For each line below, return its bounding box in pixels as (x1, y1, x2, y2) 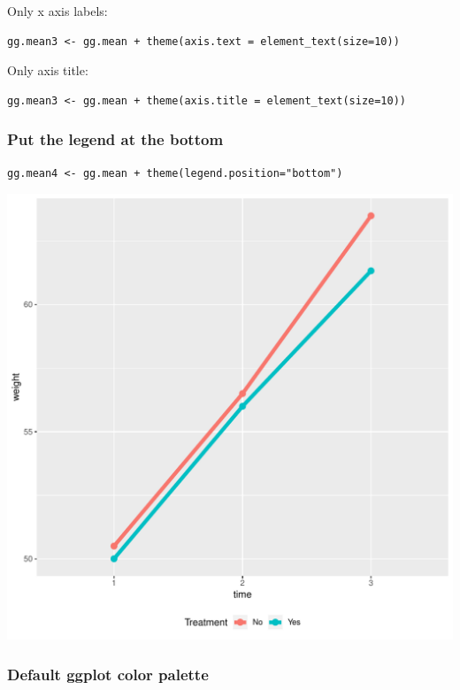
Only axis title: (7, 61, 88, 80)
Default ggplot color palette (7, 663, 209, 685)
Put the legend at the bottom (7, 128, 224, 150)
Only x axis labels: (7, 2, 108, 19)
